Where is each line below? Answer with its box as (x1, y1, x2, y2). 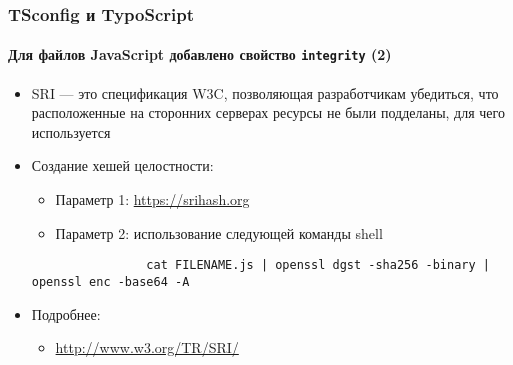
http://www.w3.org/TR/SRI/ (55, 337, 239, 358)
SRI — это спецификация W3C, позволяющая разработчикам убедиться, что (31, 82, 499, 103)
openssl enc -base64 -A (31, 274, 190, 289)
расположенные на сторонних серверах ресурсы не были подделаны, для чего (31, 102, 505, 123)
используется (31, 121, 111, 142)
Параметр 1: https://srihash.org (55, 189, 250, 210)
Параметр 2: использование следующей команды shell (55, 222, 383, 243)
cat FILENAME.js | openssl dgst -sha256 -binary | (146, 258, 490, 273)
